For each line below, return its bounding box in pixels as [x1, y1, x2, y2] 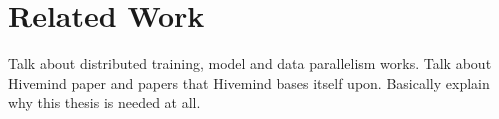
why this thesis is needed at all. [8, 92, 201, 113]
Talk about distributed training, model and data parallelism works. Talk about [8, 53, 492, 74]
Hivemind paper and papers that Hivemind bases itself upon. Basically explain [8, 72, 490, 93]
